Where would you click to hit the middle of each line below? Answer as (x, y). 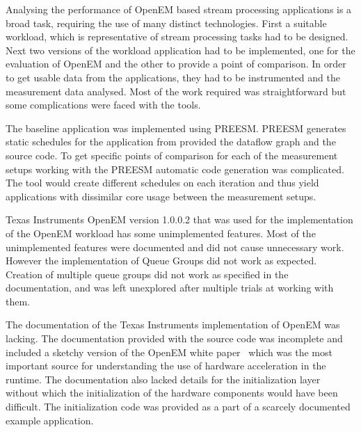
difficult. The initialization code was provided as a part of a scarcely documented (178, 407)
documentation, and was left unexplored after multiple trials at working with (170, 288)
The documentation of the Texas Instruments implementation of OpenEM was (173, 325)
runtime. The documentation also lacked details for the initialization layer (163, 379)
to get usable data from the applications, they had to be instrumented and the (173, 77)
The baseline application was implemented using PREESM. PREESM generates (176, 128)
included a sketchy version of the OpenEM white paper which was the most (169, 352)
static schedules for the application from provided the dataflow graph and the (171, 142)
